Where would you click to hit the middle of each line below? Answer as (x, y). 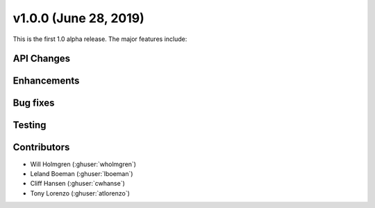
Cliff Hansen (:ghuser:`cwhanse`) (77, 184)
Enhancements (46, 81)
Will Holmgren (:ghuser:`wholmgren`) (83, 164)
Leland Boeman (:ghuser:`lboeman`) (82, 173)
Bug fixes (34, 103)
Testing (30, 125)
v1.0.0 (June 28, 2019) (79, 18)
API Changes (42, 59)
